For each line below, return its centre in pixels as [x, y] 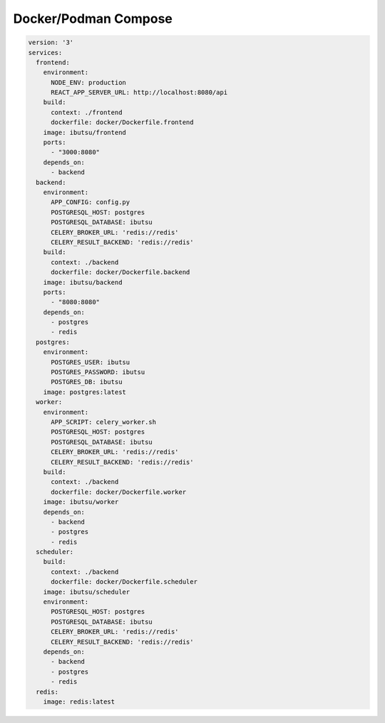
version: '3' [51, 42]
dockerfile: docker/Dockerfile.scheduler [124, 582]
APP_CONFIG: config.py [91, 202]
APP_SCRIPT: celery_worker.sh [104, 422]
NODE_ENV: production [88, 82]
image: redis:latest [79, 702]
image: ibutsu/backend [83, 282]
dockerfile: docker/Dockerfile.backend [120, 272]
